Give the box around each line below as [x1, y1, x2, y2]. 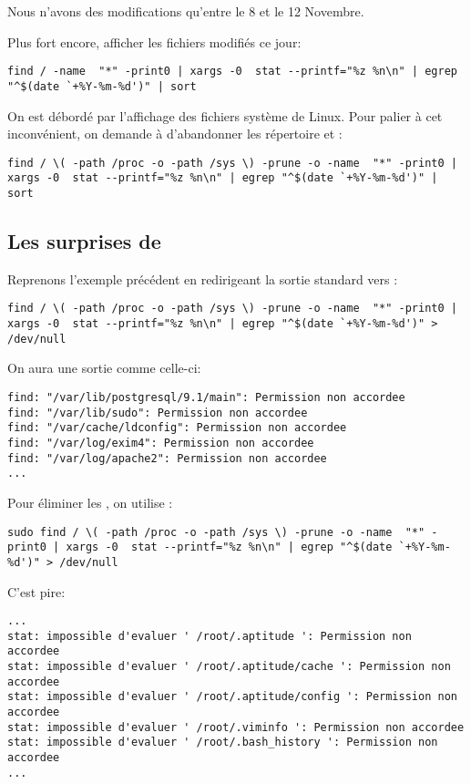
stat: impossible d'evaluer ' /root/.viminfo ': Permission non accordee [7, 720, 465, 734]
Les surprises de [7, 227, 161, 255]
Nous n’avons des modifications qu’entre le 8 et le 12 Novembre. [7, 2, 364, 20]
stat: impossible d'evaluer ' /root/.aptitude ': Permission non [7, 629, 412, 643]
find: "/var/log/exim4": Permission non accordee [7, 436, 314, 449]
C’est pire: [7, 582, 66, 601]
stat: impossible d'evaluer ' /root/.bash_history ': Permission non [7, 736, 438, 749]
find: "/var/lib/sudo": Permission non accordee [7, 406, 308, 419]
